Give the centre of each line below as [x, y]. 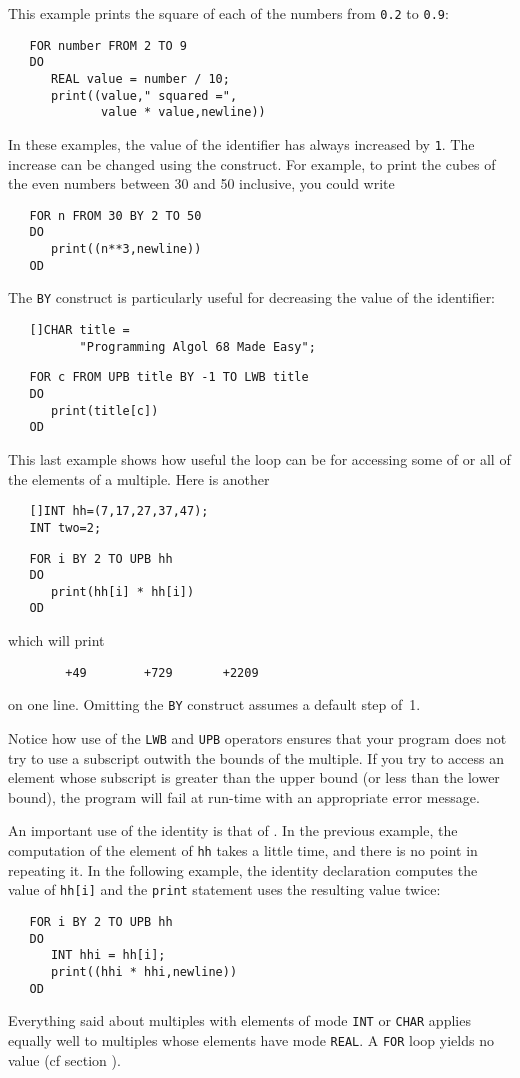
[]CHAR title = [79, 330]
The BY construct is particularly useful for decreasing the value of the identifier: [252, 297]
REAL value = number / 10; [140, 78]
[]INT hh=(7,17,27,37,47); [119, 511]
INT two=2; [65, 527]
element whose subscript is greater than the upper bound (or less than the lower [254, 777]
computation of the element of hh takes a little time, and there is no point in [243, 850]
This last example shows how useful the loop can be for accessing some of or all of [259, 459]
